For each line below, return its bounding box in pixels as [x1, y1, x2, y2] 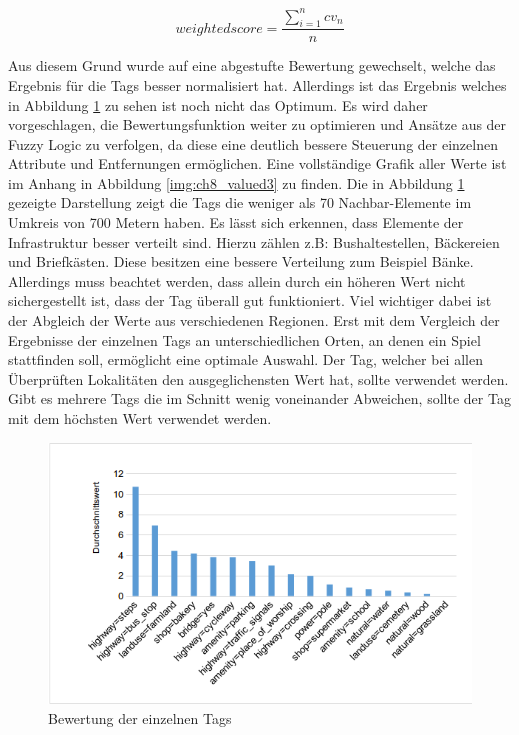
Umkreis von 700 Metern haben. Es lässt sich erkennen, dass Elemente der [8, 212, 464, 233]
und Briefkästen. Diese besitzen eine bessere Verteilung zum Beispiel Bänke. [8, 251, 474, 272]
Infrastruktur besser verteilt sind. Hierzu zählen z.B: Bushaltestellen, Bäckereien [8, 231, 500, 252]
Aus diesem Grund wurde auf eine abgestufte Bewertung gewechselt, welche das [8, 55, 496, 76]
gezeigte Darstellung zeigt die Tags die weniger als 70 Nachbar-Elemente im [8, 192, 472, 213]
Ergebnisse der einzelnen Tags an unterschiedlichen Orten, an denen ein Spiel [8, 329, 481, 350]
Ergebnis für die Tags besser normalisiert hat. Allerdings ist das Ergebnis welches [8, 74, 507, 95]
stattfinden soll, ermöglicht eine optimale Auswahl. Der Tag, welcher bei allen [8, 349, 483, 370]
